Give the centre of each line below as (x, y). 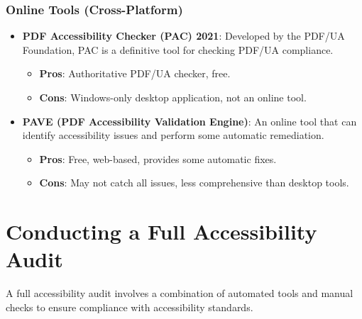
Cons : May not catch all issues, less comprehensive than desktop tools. (194, 183)
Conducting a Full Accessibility (161, 231)
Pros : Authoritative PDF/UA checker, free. (135, 73)
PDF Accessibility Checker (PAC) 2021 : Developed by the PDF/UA (183, 36)
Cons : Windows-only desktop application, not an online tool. (173, 97)
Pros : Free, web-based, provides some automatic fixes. (158, 158)
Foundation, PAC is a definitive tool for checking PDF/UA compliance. (178, 49)
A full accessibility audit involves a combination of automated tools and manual (180, 293)
